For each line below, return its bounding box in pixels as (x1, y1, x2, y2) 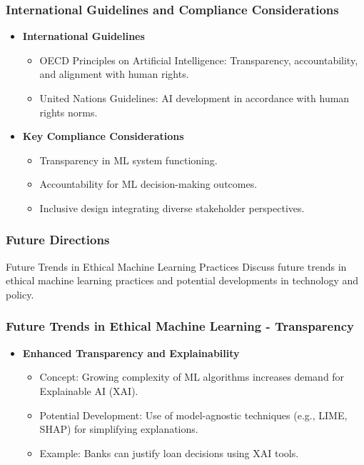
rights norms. (39, 104, 98, 119)
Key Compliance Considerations (22, 129, 184, 144)
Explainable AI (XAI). (39, 383, 138, 398)
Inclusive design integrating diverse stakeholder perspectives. (39, 200, 305, 215)
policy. (6, 286, 34, 301)
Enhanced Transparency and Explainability (22, 345, 240, 360)
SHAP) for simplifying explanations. (39, 421, 198, 436)
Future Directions (6, 231, 110, 249)
